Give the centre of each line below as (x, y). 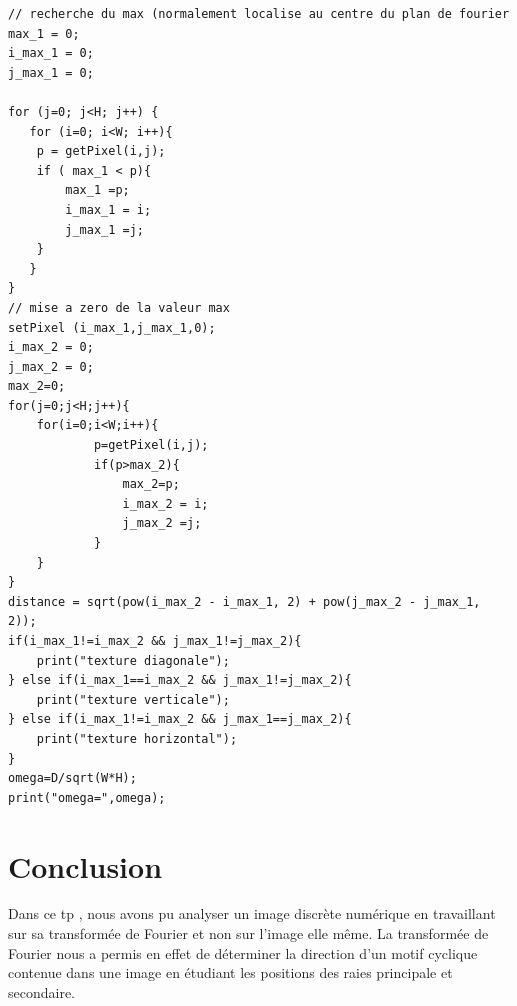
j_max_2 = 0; (51, 366)
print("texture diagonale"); (133, 660)
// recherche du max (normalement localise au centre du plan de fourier (259, 14)
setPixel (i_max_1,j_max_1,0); (112, 327)
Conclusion (85, 865)
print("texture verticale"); (133, 699)
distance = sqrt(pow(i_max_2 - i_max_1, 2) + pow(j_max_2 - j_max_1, (244, 601)
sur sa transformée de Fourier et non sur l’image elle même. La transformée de (248, 933)
